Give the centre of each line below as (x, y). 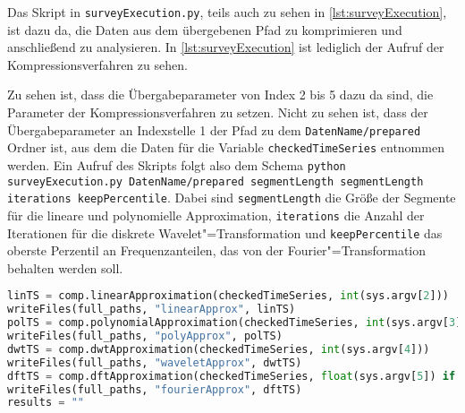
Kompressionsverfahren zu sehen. (97, 64)
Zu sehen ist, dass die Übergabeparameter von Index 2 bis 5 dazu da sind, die (220, 95)
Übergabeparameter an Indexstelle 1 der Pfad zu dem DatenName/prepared (214, 129)
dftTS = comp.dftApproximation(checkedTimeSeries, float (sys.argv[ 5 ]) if (232, 376)
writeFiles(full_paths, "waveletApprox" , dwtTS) (155, 362)
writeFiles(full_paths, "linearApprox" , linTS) (152, 310)
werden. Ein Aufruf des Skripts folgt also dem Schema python (177, 164)
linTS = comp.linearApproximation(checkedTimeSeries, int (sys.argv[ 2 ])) (228, 296)
